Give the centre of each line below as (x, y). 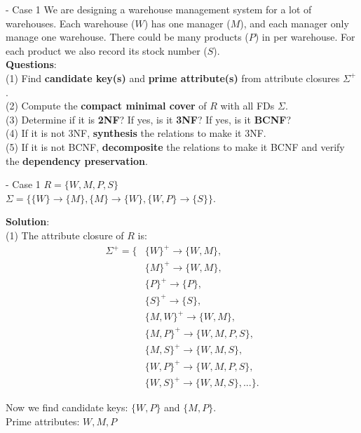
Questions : (31, 64)
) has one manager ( (187, 23)
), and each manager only (294, 23)
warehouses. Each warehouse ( (70, 23)
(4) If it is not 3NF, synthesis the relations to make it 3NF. (136, 133)
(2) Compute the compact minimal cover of (106, 106)
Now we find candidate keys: (67, 407)
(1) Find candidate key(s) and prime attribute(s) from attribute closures (173, 78)
